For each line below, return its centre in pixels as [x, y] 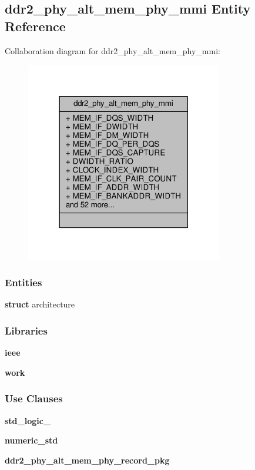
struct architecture [40, 304]
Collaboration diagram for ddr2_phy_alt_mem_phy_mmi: [113, 50]
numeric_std [31, 440]
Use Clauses [34, 398]
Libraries [26, 330]
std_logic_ [28, 420]
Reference [35, 26]
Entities [24, 282]
